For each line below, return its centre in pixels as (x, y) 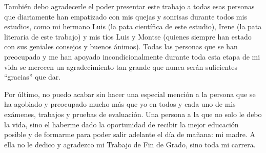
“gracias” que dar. (33, 77)
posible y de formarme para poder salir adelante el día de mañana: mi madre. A (130, 134)
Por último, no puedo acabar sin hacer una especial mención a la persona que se (130, 94)
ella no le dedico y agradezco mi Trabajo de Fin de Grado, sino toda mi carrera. (130, 144)
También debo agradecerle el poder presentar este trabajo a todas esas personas (129, 6)
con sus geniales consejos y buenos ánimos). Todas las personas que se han (121, 46)
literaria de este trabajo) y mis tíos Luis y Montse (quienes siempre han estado (128, 36)
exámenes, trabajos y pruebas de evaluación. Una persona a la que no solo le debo (133, 114)
